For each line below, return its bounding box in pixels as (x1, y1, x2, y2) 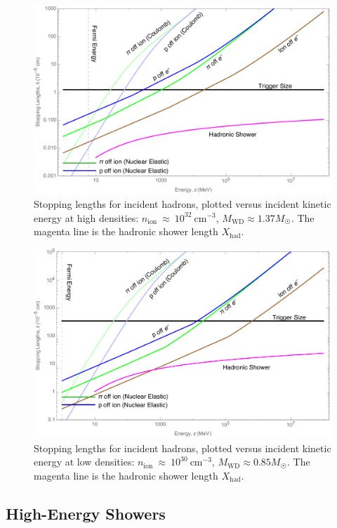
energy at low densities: (34, 454, 135, 469)
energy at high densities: (34, 210, 139, 225)
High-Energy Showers (6, 502, 166, 524)
